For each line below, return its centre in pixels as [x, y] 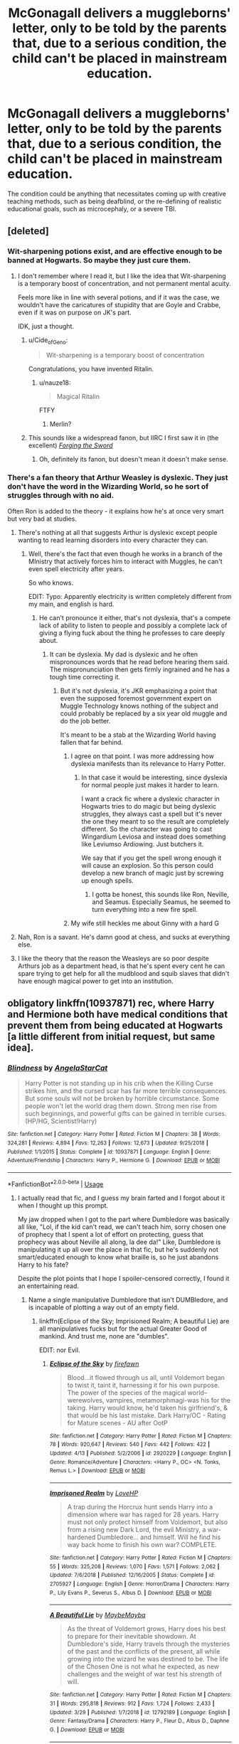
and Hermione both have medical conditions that [118, 1015]
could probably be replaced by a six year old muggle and [144, 713]
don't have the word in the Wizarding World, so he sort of [108, 486]
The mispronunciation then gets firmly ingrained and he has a [139, 669]
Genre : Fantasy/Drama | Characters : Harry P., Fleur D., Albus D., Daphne [139, 1721]
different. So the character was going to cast [147, 829]
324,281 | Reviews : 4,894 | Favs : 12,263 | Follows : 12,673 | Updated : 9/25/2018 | [108, 1143]
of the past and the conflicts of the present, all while [144, 1652]
